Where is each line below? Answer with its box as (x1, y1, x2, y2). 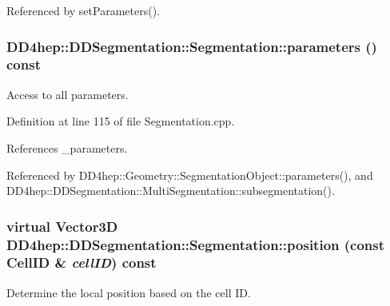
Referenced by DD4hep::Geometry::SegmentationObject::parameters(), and (6, 166, 373, 183)
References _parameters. (6, 139, 128, 156)
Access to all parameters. (6, 85, 129, 102)
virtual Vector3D (6, 216, 118, 236)
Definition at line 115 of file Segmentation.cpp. (6, 113, 235, 129)
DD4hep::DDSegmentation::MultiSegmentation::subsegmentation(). (6, 182, 335, 199)
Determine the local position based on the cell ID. (6, 284, 251, 300)
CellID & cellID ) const (6, 252, 157, 272)
